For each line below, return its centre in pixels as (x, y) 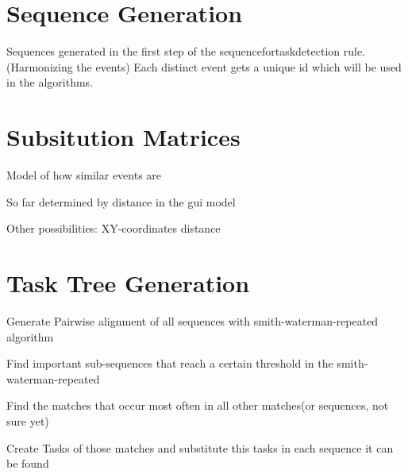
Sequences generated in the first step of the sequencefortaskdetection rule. (186, 51)
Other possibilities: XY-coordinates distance (114, 228)
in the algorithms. (50, 82)
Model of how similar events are (84, 175)
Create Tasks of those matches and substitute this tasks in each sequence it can (200, 447)
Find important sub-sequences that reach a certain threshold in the (170, 363)
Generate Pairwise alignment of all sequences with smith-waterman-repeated (192, 320)
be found (28, 463)
